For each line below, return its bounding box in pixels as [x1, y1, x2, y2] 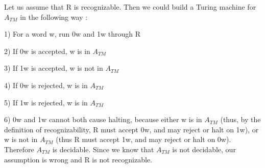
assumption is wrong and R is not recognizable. [4, 154, 152, 164]
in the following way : [20, 11, 88, 22]
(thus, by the [220, 114, 261, 125]
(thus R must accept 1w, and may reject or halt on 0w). [56, 134, 231, 145]
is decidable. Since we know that [52, 144, 154, 154]
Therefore [4, 144, 34, 154]
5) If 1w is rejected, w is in [4, 97, 88, 107]
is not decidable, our [172, 144, 236, 154]
